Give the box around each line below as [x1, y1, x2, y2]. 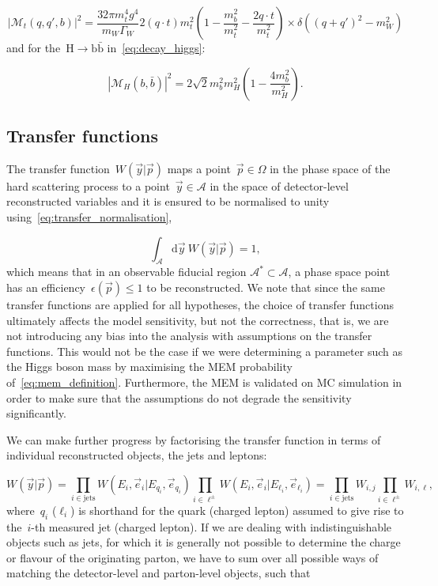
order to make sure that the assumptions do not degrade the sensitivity [6, 389, 352, 406]
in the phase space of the [270, 160, 391, 176]
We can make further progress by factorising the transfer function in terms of [6, 431, 381, 448]
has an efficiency [6, 278, 86, 295]
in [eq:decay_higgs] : [107, 40, 206, 55]
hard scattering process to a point [6, 177, 170, 194]
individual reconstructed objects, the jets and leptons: [6, 447, 267, 463]
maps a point [167, 160, 231, 176]
